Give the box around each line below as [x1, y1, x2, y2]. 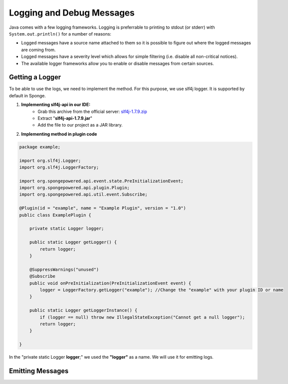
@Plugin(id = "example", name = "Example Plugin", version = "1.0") [19, 205, 186, 211]
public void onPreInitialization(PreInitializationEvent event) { [29, 280, 192, 286]
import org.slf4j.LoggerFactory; [19, 165, 99, 170]
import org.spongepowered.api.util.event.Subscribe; [19, 192, 148, 197]
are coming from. [21, 47, 56, 53]
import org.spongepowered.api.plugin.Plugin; [19, 185, 130, 191]
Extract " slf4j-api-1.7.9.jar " [37, 115, 92, 121]
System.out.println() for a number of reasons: [9, 31, 111, 37]
